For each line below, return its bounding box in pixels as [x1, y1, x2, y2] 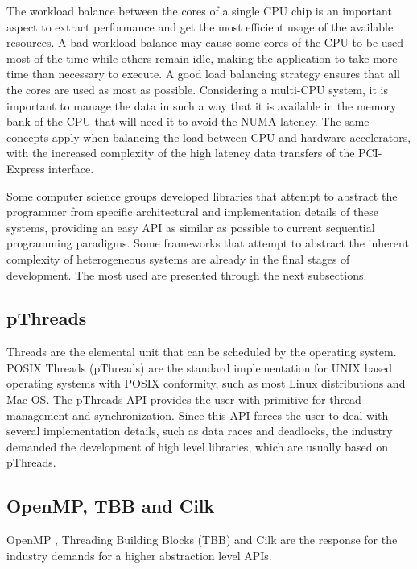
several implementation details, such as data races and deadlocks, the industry [6, 422, 393, 439]
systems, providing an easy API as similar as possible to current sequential [6, 218, 375, 235]
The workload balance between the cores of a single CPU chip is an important [6, 2, 392, 19]
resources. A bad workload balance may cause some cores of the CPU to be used [6, 34, 404, 51]
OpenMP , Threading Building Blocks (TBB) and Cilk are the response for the [6, 531, 398, 548]
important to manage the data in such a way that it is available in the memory [6, 97, 397, 114]
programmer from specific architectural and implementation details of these [6, 203, 379, 220]
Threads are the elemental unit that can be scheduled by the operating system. [6, 343, 397, 360]
